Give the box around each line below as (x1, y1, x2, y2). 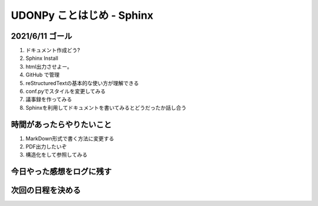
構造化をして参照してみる (25, 151, 88, 158)
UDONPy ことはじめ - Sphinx (11, 9, 154, 22)
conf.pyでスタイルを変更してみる (25, 88, 106, 95)
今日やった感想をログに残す (11, 167, 112, 177)
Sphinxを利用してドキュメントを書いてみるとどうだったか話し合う (25, 104, 187, 111)
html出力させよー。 (25, 63, 73, 70)
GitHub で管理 (25, 71, 60, 79)
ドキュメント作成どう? (25, 47, 81, 54)
